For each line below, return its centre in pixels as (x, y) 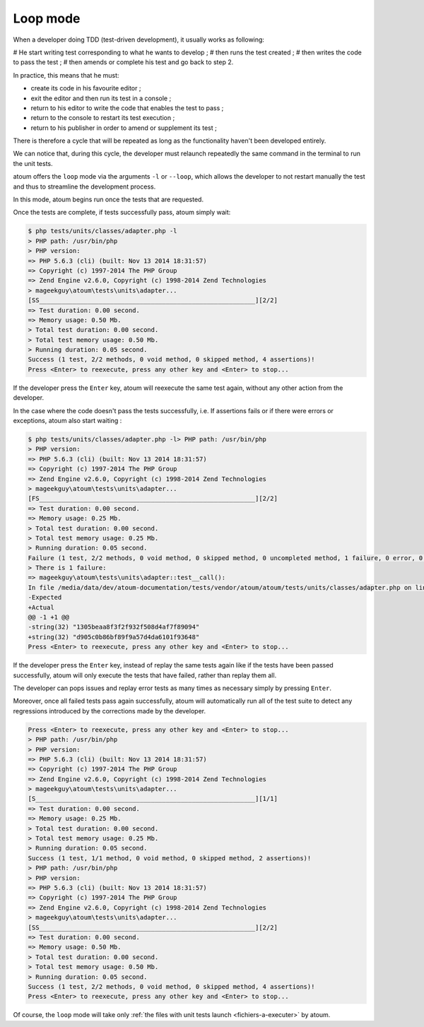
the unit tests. (33, 163)
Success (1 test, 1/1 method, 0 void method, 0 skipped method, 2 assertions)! (170, 858)
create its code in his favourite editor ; (86, 88)
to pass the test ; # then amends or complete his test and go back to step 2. (123, 62)
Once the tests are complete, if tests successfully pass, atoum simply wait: (122, 213)
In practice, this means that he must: (66, 75)
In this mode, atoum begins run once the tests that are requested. (108, 200)
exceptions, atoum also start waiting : (67, 421)
